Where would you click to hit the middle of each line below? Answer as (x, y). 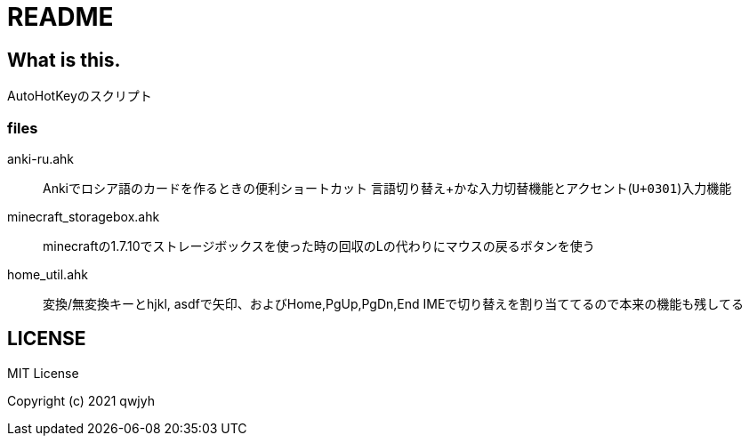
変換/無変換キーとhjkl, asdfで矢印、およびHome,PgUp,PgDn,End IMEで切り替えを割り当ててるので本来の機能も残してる (393, 303)
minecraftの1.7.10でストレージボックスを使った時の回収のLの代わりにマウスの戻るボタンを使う (319, 246)
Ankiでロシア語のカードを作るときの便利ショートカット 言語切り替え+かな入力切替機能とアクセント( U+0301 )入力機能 (387, 188)
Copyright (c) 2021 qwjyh (81, 400)
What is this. (64, 60)
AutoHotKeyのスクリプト (80, 96)
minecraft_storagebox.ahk (84, 216)
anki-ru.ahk (41, 158)
